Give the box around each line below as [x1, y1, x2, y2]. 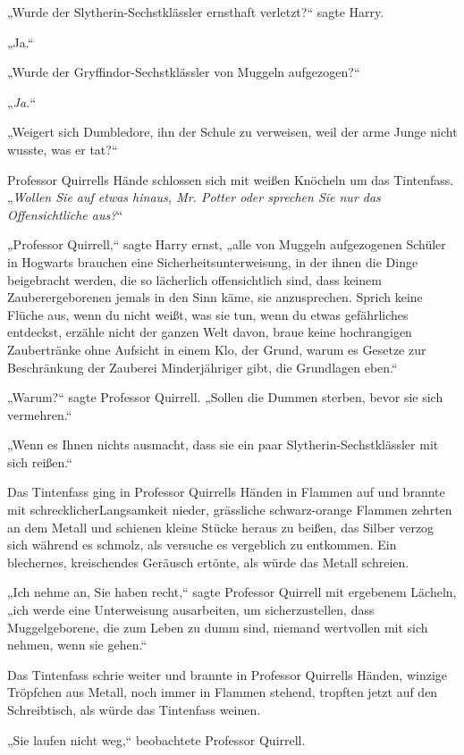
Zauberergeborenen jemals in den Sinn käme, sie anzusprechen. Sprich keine [7, 288, 423, 306]
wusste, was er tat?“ [7, 139, 118, 158]
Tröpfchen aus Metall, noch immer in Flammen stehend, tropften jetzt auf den [7, 683, 438, 701]
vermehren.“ [7, 405, 72, 424]
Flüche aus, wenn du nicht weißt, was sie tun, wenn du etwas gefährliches [7, 305, 409, 323]
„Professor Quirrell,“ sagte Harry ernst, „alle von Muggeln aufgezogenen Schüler [7, 235, 446, 254]
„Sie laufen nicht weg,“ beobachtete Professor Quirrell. [7, 730, 306, 749]
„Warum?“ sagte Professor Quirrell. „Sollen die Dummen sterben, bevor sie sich [7, 388, 443, 407]
